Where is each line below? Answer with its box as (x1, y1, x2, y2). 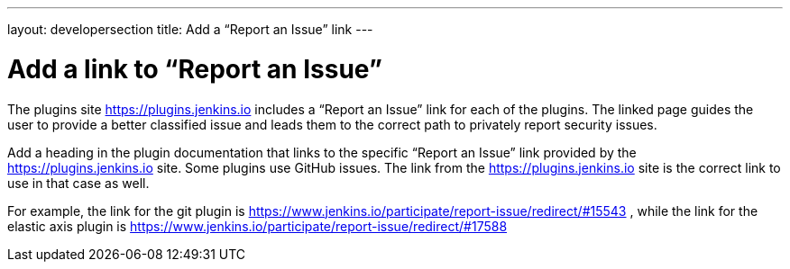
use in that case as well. (7, 175, 150, 191)
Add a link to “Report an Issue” (7, 53, 382, 85)
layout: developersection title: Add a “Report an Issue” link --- (7, 22, 373, 37)
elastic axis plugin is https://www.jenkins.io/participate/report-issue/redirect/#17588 (7, 218, 508, 234)
